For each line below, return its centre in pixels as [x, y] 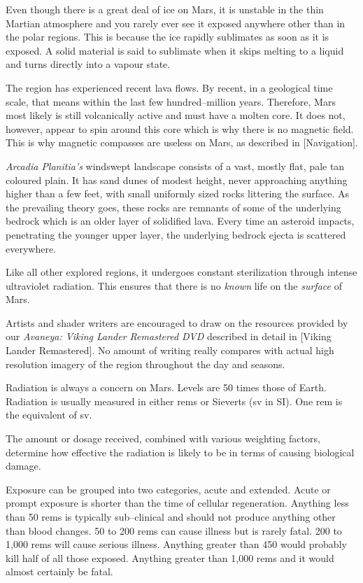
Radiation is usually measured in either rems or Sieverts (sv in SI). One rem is [174, 401]
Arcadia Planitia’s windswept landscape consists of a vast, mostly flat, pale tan [175, 166]
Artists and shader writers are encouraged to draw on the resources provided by [177, 322]
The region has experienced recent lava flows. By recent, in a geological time [169, 87]
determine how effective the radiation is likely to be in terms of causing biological [180, 452]
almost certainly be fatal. [59, 571]
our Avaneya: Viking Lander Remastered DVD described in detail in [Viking [169, 336]
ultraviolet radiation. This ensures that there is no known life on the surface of [174, 285]
